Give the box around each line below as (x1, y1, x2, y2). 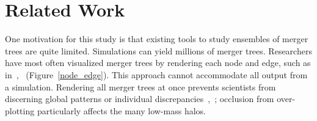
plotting (5, 104, 35, 117)
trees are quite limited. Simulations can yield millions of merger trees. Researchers (5, 44, 312, 57)
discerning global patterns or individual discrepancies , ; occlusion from (5, 92, 274, 105)
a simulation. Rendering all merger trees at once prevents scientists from (5, 80, 276, 93)
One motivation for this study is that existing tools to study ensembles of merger (5, 32, 308, 45)
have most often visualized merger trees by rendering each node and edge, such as (5, 56, 311, 69)
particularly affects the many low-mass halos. (37, 104, 206, 117)
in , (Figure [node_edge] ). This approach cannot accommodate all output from (5, 68, 308, 81)
